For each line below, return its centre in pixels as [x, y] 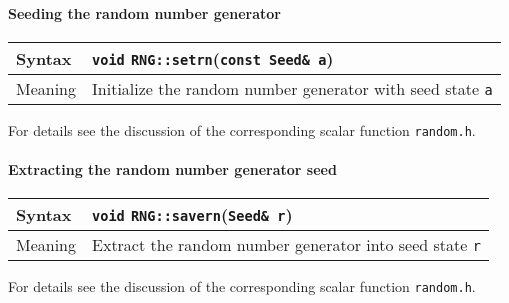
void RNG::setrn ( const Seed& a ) [213, 58]
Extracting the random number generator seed [172, 169]
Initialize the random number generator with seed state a [292, 88]
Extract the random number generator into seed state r [286, 245]
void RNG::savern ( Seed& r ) [192, 215]
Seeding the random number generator [144, 12]
